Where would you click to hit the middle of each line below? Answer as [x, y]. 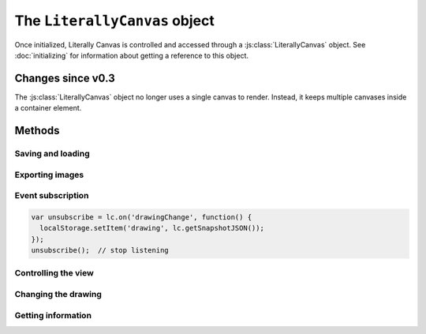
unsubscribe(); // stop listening [100, 250]
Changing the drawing [58, 295]
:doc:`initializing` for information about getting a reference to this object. [131, 55]
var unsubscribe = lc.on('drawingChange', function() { [142, 217]
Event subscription [52, 196]
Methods [37, 131]
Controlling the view [54, 273]
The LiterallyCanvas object [114, 21]
